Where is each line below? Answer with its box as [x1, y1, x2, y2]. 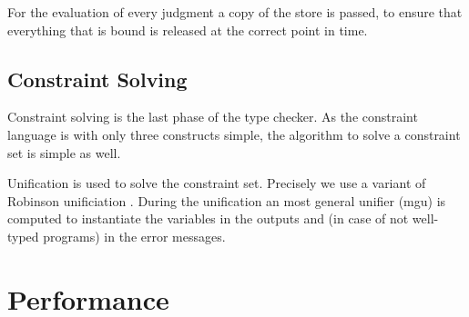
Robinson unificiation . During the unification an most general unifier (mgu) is [7, 191, 446, 210]
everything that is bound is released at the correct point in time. [7, 20, 368, 39]
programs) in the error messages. [43, 226, 226, 245]
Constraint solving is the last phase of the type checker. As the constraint [7, 107, 418, 126]
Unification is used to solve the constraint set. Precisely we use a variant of [7, 173, 426, 193]
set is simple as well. [7, 143, 121, 162]
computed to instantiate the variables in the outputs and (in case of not [7, 209, 409, 228]
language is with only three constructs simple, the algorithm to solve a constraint [7, 124, 461, 144]
